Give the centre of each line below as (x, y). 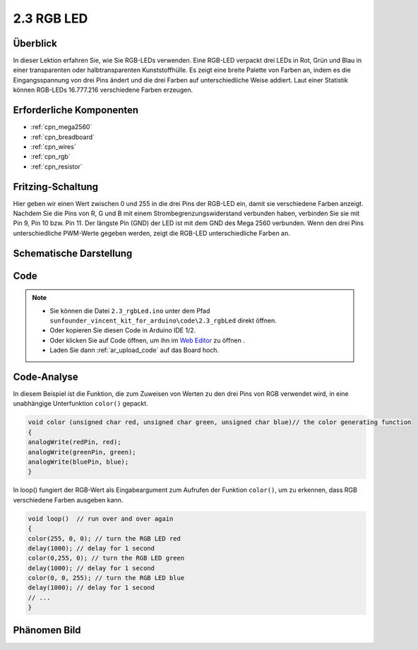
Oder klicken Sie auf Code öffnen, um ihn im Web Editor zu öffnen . (147, 340)
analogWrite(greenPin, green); (82, 452)
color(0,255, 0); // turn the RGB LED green (106, 558)
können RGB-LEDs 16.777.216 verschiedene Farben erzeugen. (103, 90)
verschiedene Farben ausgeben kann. (68, 500)
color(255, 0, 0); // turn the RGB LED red (104, 538)
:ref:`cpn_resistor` (56, 167)
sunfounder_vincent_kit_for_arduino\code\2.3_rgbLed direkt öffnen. (163, 320)
